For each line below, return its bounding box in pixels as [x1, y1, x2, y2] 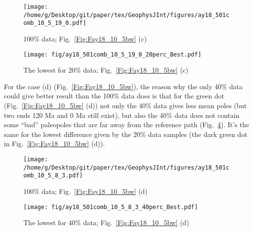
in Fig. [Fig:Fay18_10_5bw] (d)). [4, 138, 105, 149]
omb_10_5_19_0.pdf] [23, 19, 86, 27]
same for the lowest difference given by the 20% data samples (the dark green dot [4, 129, 248, 139]
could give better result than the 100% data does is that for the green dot [4, 91, 224, 101]
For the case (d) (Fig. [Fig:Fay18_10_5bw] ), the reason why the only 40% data [4, 81, 243, 91]
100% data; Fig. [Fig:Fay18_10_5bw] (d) [23, 186, 148, 196]
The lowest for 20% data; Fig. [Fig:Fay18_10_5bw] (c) [23, 65, 189, 75]
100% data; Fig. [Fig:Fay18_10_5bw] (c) [23, 33, 147, 43]
